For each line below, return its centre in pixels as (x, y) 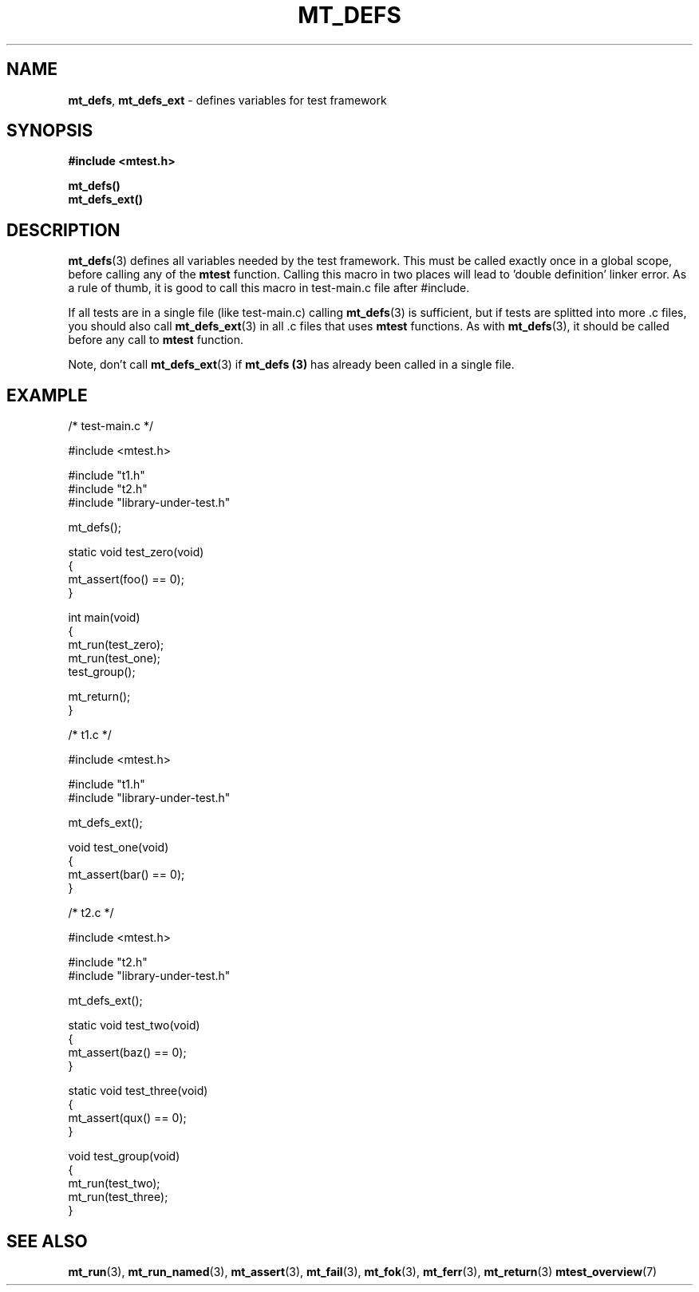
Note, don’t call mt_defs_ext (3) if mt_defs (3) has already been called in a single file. (291, 365)
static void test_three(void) (138, 1091)
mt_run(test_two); (114, 1183)
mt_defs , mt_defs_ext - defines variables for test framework (227, 100)
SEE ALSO (47, 1241)
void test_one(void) (118, 848)
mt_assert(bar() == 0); (126, 875)
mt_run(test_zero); (116, 645)
